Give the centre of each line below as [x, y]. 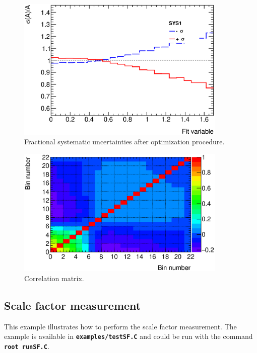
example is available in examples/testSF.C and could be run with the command [128, 336]
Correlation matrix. [54, 278]
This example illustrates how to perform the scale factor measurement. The [120, 326]
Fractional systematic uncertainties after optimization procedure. [124, 142]
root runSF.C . [27, 346]
